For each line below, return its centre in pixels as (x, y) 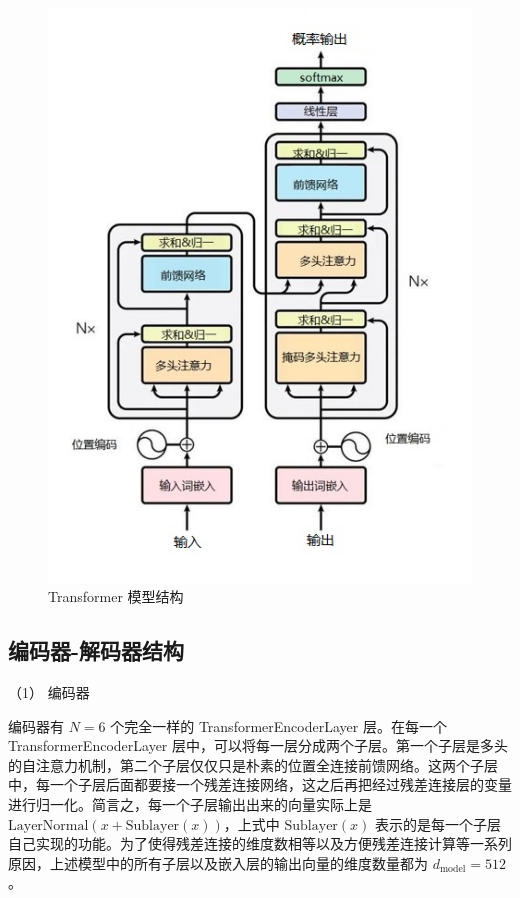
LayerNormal (48, 825)
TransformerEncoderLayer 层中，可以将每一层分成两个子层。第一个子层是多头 (258, 745)
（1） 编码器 (49, 691)
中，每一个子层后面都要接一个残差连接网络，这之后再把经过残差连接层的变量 (260, 784)
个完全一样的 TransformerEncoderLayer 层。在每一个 (278, 725)
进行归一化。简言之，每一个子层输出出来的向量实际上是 (190, 803)
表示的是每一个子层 (437, 823)
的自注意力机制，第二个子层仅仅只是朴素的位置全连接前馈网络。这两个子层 (253, 764)
